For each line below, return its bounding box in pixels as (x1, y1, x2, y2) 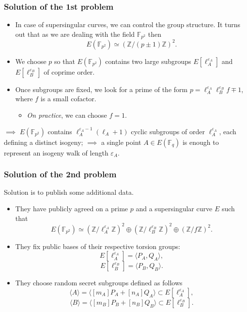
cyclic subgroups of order (131, 126, 205, 136)
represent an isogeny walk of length (4, 147, 108, 157)
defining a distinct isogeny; (4, 137, 83, 147)
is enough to (182, 137, 219, 147)
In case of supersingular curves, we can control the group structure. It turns (15, 19, 241, 30)
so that (54, 56, 75, 66)
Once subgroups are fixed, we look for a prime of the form (15, 84, 188, 94)
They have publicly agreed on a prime (15, 203, 128, 213)
